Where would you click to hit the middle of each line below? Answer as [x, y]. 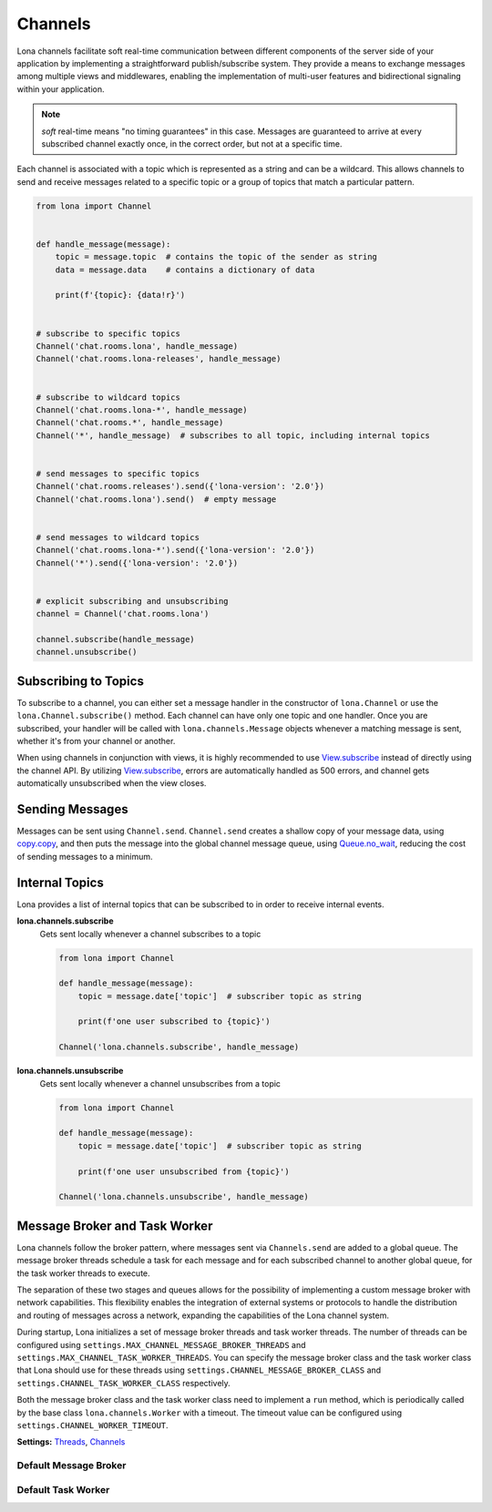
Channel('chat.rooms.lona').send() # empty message [156, 499]
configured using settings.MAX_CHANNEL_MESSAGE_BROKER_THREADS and [161, 1344]
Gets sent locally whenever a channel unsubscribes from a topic [160, 1083]
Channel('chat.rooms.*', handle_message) [130, 423]
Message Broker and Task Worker [115, 1226]
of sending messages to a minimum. [85, 856]
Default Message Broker [72, 1466]
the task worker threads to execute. [83, 1273]
